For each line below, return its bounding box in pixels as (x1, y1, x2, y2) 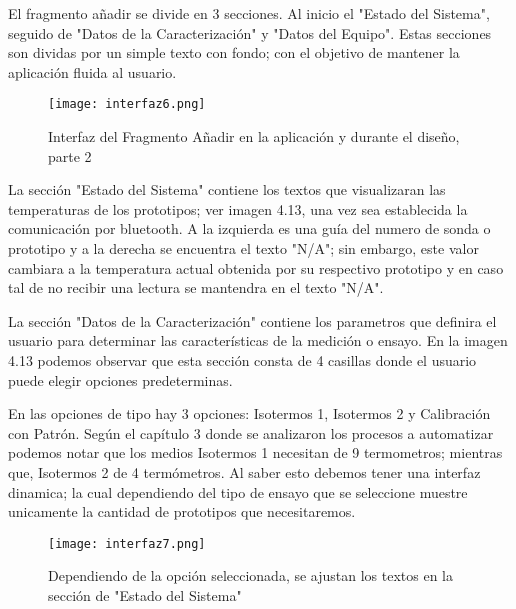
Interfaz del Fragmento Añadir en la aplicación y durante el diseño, (48, 126, 460, 147)
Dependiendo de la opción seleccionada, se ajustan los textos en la (48, 565, 454, 586)
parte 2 (48, 145, 92, 166)
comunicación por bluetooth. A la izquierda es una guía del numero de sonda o (8, 218, 491, 239)
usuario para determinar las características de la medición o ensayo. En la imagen (8, 330, 508, 351)
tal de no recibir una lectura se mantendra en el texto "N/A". (8, 277, 384, 298)
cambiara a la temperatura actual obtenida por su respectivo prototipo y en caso (8, 257, 504, 278)
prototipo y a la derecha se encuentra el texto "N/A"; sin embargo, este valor (8, 238, 479, 258)
